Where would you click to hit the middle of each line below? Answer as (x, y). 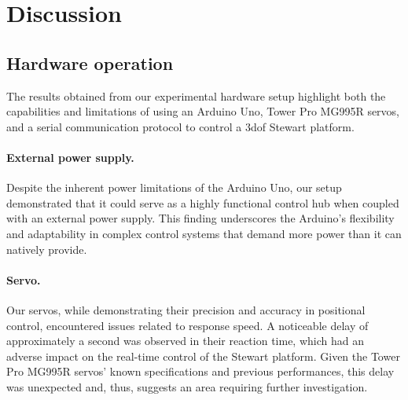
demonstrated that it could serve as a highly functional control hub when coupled (203, 202)
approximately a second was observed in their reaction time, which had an (185, 341)
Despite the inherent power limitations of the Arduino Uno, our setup (174, 187)
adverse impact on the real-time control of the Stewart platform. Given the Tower (203, 356)
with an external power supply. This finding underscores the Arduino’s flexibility (200, 218)
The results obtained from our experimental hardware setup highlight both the (196, 95)
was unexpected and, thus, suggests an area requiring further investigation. (187, 386)
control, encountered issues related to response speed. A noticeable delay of (187, 325)
